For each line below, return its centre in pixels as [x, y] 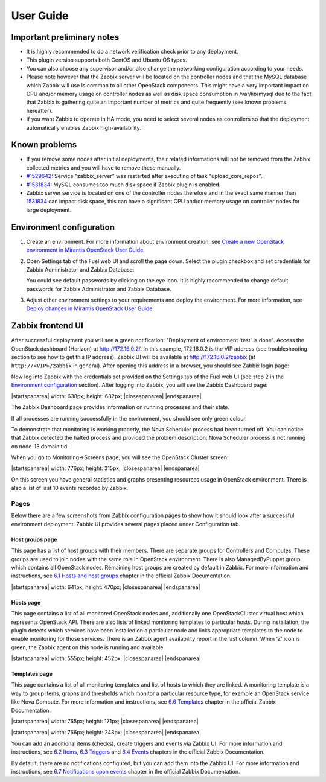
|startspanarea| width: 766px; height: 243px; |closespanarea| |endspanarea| [106, 733]
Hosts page [26, 602]
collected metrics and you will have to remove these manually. [104, 167]
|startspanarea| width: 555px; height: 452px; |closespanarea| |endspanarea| [106, 658]
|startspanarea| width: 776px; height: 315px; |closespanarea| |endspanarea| [105, 468]
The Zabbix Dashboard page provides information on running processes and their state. [120, 407]
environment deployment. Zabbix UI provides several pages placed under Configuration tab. [126, 524]
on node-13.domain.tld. [40, 446]
